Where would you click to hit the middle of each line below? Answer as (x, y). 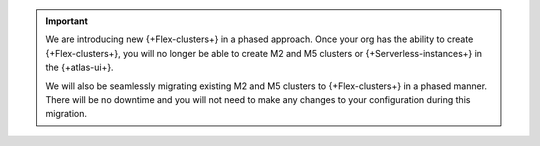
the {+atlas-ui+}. (79, 67)
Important (67, 21)
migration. (66, 114)
